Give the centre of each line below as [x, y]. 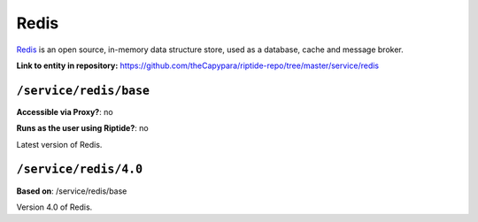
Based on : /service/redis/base [72, 191]
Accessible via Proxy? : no [65, 111]
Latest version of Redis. [59, 144]
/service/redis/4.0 [80, 169]
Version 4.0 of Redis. [54, 207]
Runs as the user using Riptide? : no [83, 128]
